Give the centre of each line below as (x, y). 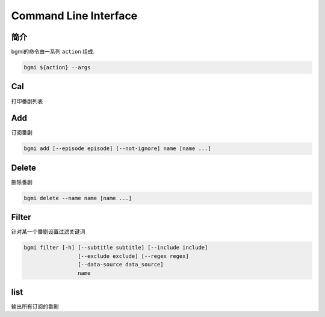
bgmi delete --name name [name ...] (78, 198)
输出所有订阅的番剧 (35, 307)
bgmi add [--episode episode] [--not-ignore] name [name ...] (117, 149)
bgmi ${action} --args (57, 67)
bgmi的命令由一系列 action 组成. (53, 52)
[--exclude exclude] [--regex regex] (133, 256)
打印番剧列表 (27, 101)
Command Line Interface (74, 16)
